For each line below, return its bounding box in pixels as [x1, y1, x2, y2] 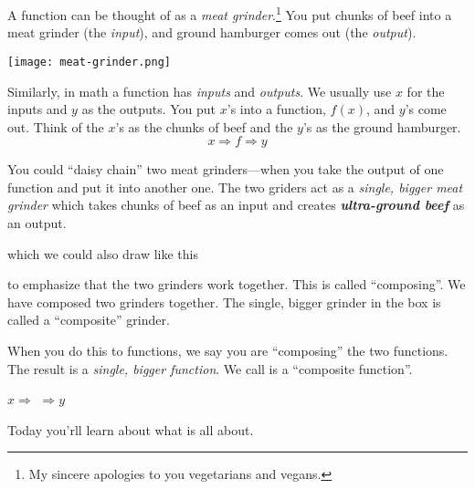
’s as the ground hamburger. [302, 117, 461, 136]
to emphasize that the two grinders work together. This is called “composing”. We [7, 275, 466, 294]
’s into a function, [227, 99, 326, 119]
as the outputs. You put [81, 99, 216, 119]
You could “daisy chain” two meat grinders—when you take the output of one [7, 160, 444, 179]
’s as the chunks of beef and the [115, 117, 293, 136]
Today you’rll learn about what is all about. [7, 420, 254, 439]
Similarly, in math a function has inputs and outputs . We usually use [7, 81, 392, 100]
